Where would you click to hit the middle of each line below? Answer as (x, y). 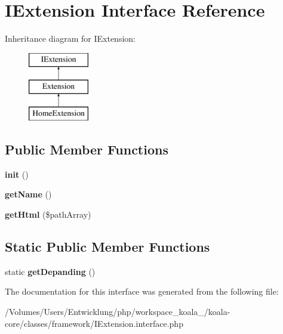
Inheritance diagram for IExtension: (70, 38)
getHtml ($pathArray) (48, 214)
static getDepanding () (50, 271)
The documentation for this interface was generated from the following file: (142, 291)
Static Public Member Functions (107, 247)
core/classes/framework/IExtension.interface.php (94, 323)
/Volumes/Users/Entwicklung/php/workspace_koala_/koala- (118, 312)
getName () (28, 194)
